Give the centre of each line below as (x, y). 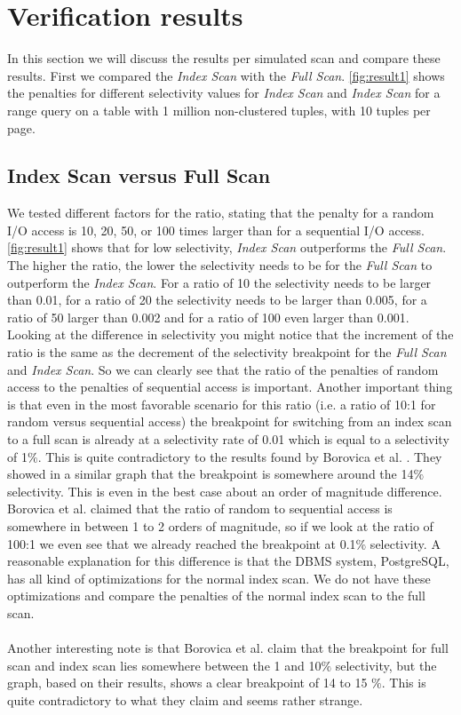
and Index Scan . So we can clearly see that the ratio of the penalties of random (223, 369)
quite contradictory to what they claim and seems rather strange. (185, 699)
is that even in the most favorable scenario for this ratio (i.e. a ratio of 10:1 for (222, 404)
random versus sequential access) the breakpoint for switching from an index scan (230, 421)
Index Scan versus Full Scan (139, 175)
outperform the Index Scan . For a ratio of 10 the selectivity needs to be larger (219, 282)
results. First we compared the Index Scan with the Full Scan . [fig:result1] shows (226, 75)
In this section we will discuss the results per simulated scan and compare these (224, 58)
